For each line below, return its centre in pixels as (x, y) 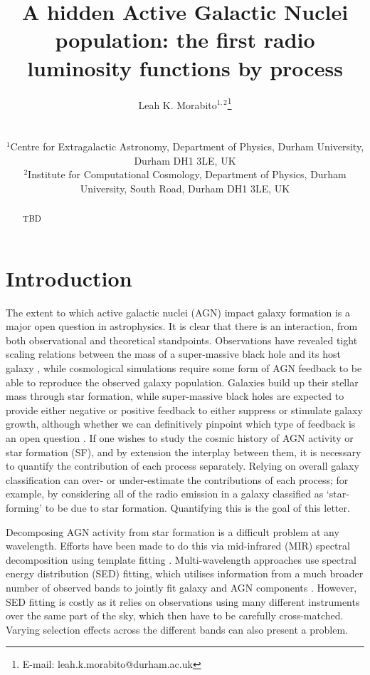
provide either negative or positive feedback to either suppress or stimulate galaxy (184, 409)
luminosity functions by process (185, 67)
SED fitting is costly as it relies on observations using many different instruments (183, 601)
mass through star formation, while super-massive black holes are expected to (175, 396)
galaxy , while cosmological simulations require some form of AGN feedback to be (184, 368)
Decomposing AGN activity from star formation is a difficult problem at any (173, 531)
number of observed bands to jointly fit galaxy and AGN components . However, (181, 587)
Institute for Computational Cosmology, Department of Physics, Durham (187, 174)
